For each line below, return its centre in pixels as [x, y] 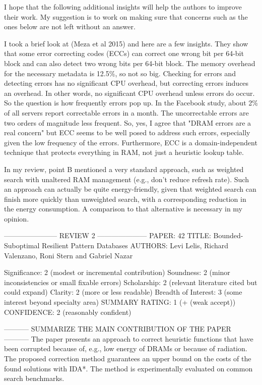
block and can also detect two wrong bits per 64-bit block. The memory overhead [130, 63]
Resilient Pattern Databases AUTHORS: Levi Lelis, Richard [135, 245]
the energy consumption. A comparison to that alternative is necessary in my [123, 209]
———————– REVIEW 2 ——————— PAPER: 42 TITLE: [108, 235]
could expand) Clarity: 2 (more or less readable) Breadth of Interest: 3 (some [123, 292]
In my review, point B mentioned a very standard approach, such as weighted [124, 169]
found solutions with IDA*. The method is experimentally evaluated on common [128, 368]
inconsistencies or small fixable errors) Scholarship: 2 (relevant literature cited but [131, 282]
